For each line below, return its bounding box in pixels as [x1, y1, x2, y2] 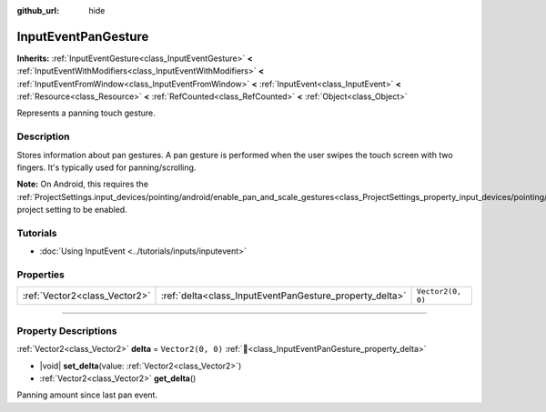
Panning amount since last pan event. [16, 389, 158, 400]
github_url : [16, 5, 59, 15]
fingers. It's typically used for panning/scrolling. [16, 162, 197, 173]
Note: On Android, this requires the [16, 178, 149, 190]
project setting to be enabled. [16, 205, 127, 216]
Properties [16, 268, 66, 281]
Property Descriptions [16, 324, 117, 337]
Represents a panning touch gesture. [16, 107, 156, 118]
